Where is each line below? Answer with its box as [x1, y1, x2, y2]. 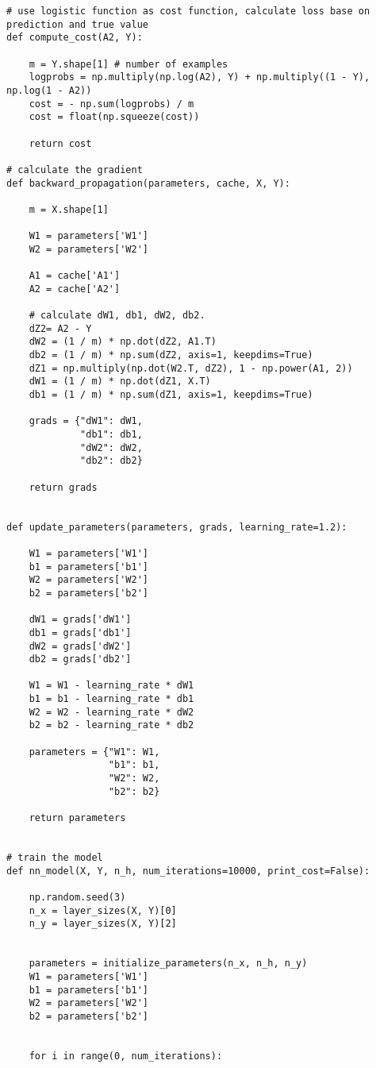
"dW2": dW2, [80, 441, 143, 453]
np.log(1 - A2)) [6, 84, 92, 96]
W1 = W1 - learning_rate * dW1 [29, 680, 194, 692]
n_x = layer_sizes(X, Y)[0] [29, 904, 177, 916]
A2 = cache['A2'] [29, 283, 121, 295]
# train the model [6, 852, 103, 863]
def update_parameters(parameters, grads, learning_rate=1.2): [6, 521, 347, 533]
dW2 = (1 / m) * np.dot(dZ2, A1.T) [29, 336, 217, 348]
